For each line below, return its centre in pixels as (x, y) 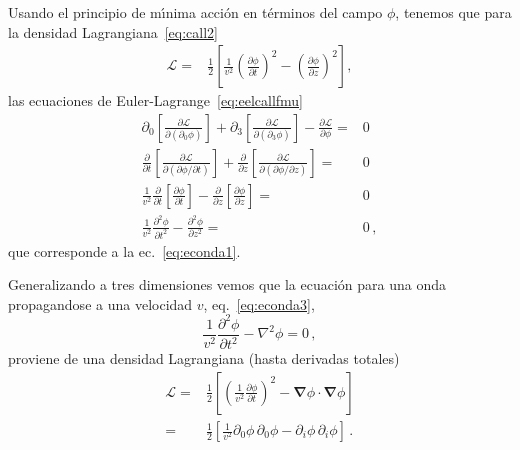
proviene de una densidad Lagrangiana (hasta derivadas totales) (204, 358)
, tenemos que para (453, 12)
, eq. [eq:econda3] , (259, 303)
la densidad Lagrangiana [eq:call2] (113, 31)
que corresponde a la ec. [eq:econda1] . (124, 250)
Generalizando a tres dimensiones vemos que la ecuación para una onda (227, 284)
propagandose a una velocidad (100, 303)
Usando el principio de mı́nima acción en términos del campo (195, 12)
